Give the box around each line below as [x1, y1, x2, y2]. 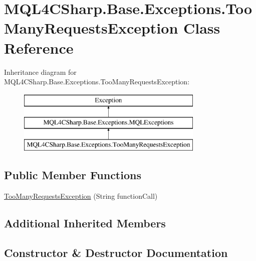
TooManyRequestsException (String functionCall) [4, 190, 158, 201]
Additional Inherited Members [4, 215, 166, 230]
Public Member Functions [4, 167, 141, 183]
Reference [4, 37, 74, 58]
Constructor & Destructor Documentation [4, 244, 228, 260]
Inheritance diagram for [4, 66, 77, 77]
